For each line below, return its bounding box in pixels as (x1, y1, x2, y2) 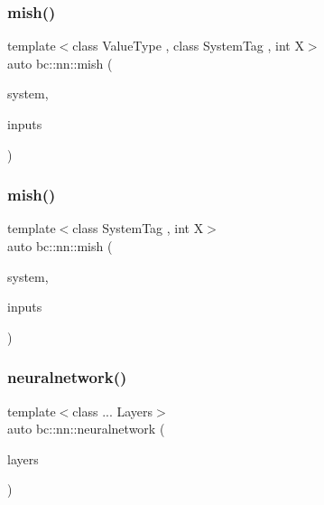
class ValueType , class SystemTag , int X (72, 36, 304, 55)
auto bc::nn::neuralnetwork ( (7, 419, 165, 438)
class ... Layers (72, 401, 153, 420)
